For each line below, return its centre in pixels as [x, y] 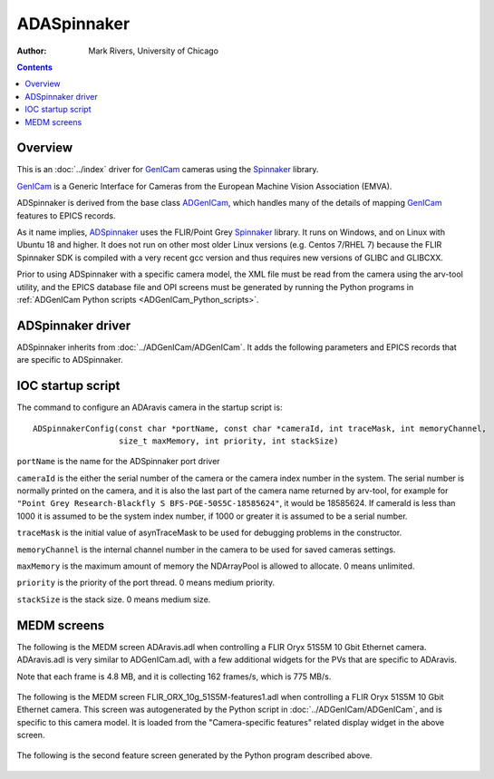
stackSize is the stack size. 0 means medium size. [114, 599]
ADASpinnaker [73, 24]
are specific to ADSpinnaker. [70, 360]
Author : [32, 51]
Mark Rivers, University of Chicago [154, 51]
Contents [35, 67]
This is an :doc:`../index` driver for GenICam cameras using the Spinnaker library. [168, 170]
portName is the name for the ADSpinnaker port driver [119, 462]
